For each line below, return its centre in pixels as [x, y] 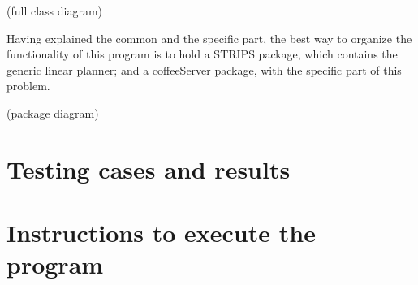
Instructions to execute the [161, 233]
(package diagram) [53, 112]
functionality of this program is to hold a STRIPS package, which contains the [202, 54]
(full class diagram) [55, 11]
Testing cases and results [149, 168]
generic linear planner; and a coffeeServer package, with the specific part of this [204, 69]
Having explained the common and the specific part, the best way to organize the [209, 38]
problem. [28, 86]
